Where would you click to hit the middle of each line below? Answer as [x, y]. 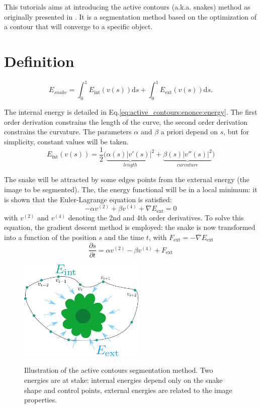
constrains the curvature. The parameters [68, 132]
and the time [124, 237]
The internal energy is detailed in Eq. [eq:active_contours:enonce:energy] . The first [131, 112]
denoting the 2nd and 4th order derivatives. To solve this [156, 217]
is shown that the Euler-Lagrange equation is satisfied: [88, 199]
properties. [41, 400]
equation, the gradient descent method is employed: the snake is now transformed [130, 227]
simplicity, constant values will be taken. [66, 141]
